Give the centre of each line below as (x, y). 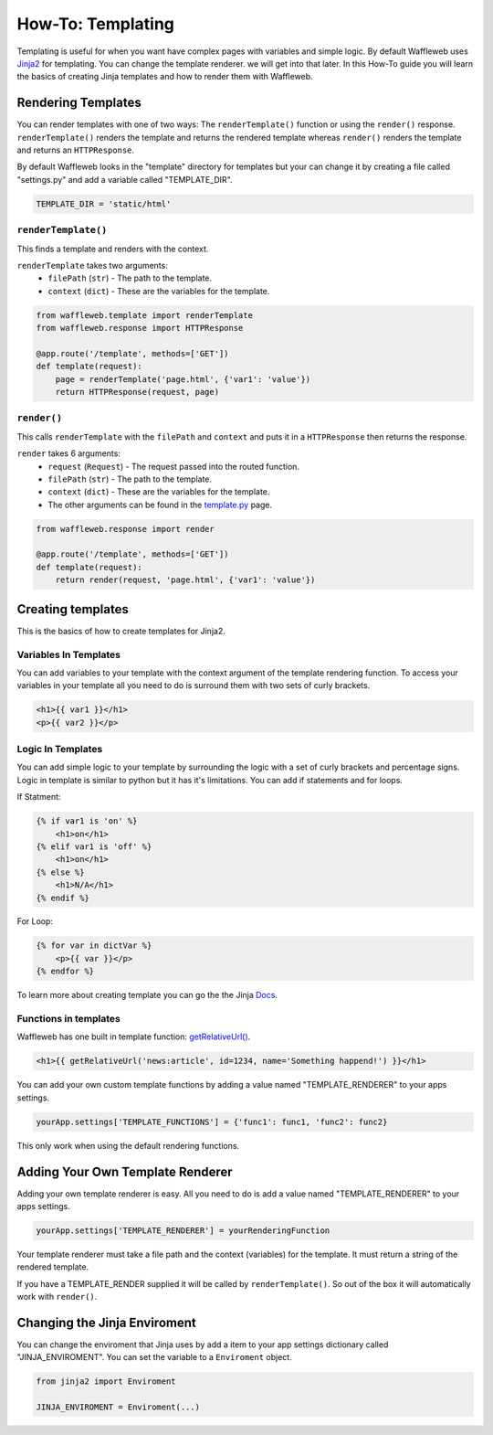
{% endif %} (63, 898)
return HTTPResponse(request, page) (137, 392)
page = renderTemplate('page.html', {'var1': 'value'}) (183, 379)
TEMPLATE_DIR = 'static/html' (104, 204)
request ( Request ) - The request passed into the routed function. (174, 466)
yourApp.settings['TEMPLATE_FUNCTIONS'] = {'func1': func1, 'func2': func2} (212, 1121)
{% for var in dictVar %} (94, 946)
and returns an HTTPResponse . (76, 150)
